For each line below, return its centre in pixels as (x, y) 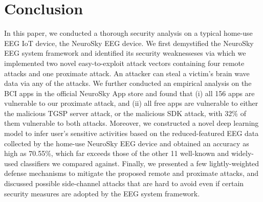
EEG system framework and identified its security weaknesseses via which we (125, 53)
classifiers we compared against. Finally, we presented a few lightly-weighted (140, 163)
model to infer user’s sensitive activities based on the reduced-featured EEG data (131, 133)
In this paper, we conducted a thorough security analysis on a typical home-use (128, 33)
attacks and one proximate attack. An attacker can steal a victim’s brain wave (127, 73)
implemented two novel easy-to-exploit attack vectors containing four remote (124, 63)
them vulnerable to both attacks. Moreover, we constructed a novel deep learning (131, 123)
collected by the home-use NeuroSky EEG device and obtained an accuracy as (127, 143)
